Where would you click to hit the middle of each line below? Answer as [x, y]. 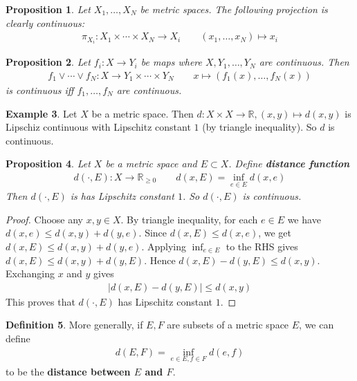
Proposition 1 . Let [48, 9]
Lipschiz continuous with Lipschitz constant [98, 127]
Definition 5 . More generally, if [74, 325]
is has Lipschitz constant [122, 196]
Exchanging [30, 273]
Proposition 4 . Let [48, 164]
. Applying [164, 246]
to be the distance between [68, 371]
